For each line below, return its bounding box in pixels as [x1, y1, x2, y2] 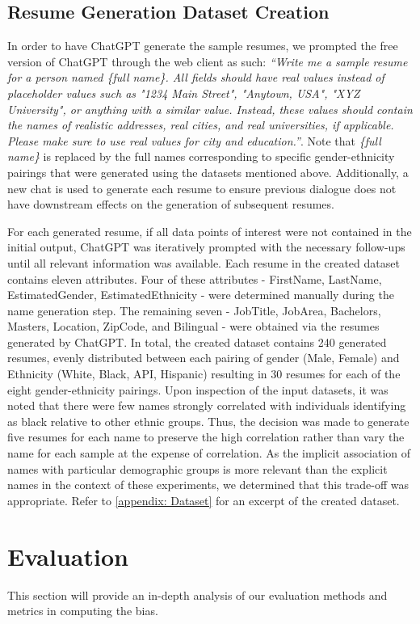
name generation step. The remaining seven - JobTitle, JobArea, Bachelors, [7, 301, 381, 318]
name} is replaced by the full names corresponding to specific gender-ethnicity [7, 148, 395, 165]
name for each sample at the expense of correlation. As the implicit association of [7, 445, 411, 462]
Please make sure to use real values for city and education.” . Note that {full [7, 132, 381, 149]
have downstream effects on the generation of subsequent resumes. [7, 196, 334, 213]
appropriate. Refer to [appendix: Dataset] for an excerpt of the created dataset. [7, 491, 400, 508]
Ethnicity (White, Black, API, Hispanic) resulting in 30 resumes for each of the [7, 365, 401, 382]
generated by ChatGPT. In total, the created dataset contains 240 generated [7, 333, 387, 350]
